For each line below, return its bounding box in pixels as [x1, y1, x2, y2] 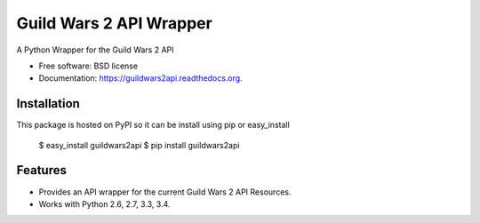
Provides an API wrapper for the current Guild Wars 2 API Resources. [38, 187, 292, 197]
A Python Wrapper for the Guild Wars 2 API [16, 44, 174, 55]
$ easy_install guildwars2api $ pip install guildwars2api [38, 139, 240, 150]
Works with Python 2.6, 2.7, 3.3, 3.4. [38, 198, 171, 209]
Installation [16, 96, 80, 111]
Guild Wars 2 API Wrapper [16, 13, 212, 33]
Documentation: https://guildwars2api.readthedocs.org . [38, 73, 244, 84]
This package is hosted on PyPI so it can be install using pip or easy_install [16, 120, 291, 131]
